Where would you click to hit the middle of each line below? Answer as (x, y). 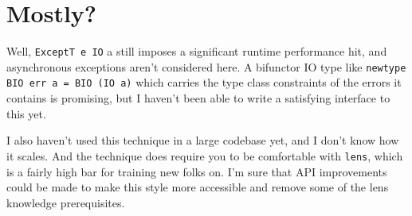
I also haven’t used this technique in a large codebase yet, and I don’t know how (203, 140)
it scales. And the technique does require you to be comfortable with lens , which (205, 155)
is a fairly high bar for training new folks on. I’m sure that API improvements (197, 171)
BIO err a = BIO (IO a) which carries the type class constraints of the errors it (204, 82)
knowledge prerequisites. (66, 202)
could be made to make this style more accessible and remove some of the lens (198, 187)
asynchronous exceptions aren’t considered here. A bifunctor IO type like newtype (206, 66)
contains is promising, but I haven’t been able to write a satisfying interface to (198, 98)
